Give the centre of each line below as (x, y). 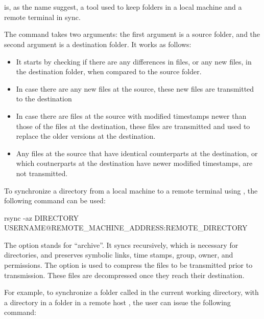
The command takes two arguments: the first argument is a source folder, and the (132, 34)
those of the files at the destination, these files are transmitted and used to (133, 126)
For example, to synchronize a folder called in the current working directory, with (131, 292)
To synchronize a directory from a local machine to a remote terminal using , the (131, 190)
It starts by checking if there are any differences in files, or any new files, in (134, 61)
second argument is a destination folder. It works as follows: (98, 44)
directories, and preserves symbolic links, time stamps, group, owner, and (119, 255)
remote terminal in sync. (42, 17)
